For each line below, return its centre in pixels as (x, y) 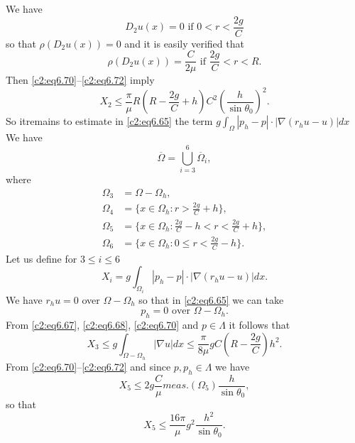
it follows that (260, 324)
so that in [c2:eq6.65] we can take (211, 299)
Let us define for (42, 258)
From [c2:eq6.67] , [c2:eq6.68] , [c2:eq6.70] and (102, 324)
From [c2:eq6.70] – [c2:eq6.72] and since (88, 366)
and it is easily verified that (184, 43)
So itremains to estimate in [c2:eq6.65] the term (109, 121)
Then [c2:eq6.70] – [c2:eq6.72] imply (80, 80)
